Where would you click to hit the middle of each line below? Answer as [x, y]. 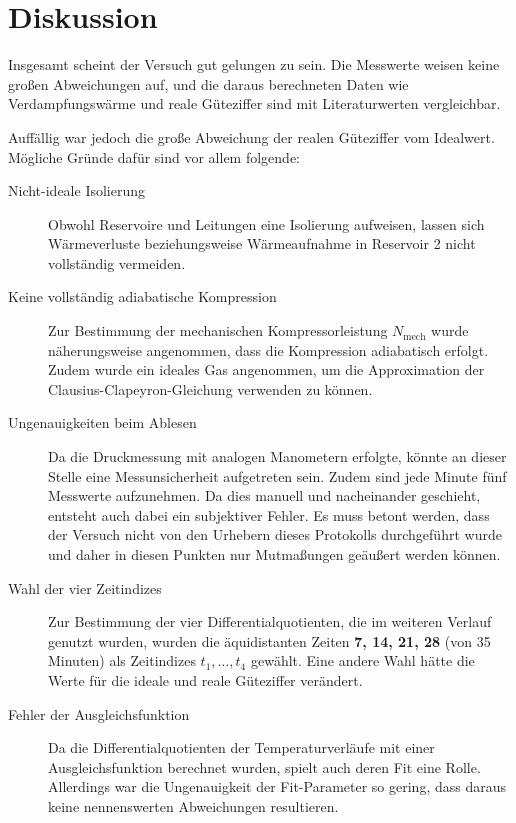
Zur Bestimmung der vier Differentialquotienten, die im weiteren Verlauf [270, 621]
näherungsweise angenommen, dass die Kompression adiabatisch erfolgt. [268, 349]
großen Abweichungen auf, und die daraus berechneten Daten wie [208, 83]
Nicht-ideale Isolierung [77, 190]
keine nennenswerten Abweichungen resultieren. [193, 805]
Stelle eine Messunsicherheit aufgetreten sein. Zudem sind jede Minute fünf [277, 475]
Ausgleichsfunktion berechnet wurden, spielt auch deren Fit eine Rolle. [264, 766]
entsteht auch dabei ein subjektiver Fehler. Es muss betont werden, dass [269, 514]
